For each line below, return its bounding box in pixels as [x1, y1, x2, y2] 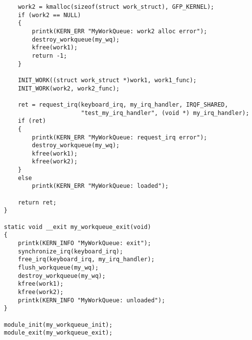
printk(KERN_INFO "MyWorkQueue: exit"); [18, 240, 151, 247]
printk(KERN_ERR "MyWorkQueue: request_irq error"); [32, 134, 207, 141]
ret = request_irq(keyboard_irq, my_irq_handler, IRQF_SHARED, [18, 101, 229, 108]
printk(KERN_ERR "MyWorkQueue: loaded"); [32, 182, 169, 190]
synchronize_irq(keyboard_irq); [18, 248, 123, 255]
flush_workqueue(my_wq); [18, 264, 99, 271]
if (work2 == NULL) [18, 11, 81, 19]
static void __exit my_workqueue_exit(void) [4, 223, 151, 230]
